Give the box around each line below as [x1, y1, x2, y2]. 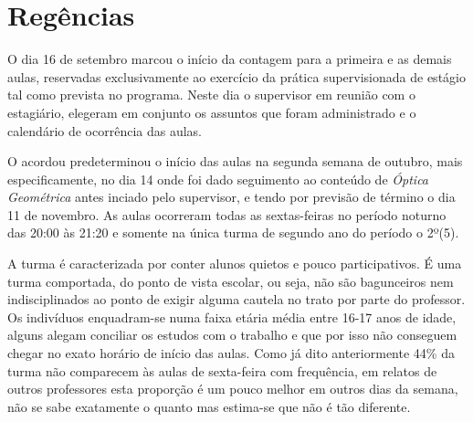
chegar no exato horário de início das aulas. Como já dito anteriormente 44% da [7, 343, 455, 363]
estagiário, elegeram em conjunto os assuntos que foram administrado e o [7, 102, 416, 121]
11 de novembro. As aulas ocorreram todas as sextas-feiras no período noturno [7, 205, 447, 224]
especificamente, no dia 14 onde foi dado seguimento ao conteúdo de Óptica [7, 169, 429, 188]
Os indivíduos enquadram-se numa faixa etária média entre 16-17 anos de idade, [7, 307, 457, 326]
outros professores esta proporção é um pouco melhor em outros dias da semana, [7, 379, 458, 398]
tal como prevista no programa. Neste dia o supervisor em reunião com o [7, 85, 415, 104]
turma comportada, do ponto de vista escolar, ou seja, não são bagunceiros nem [7, 271, 454, 290]
